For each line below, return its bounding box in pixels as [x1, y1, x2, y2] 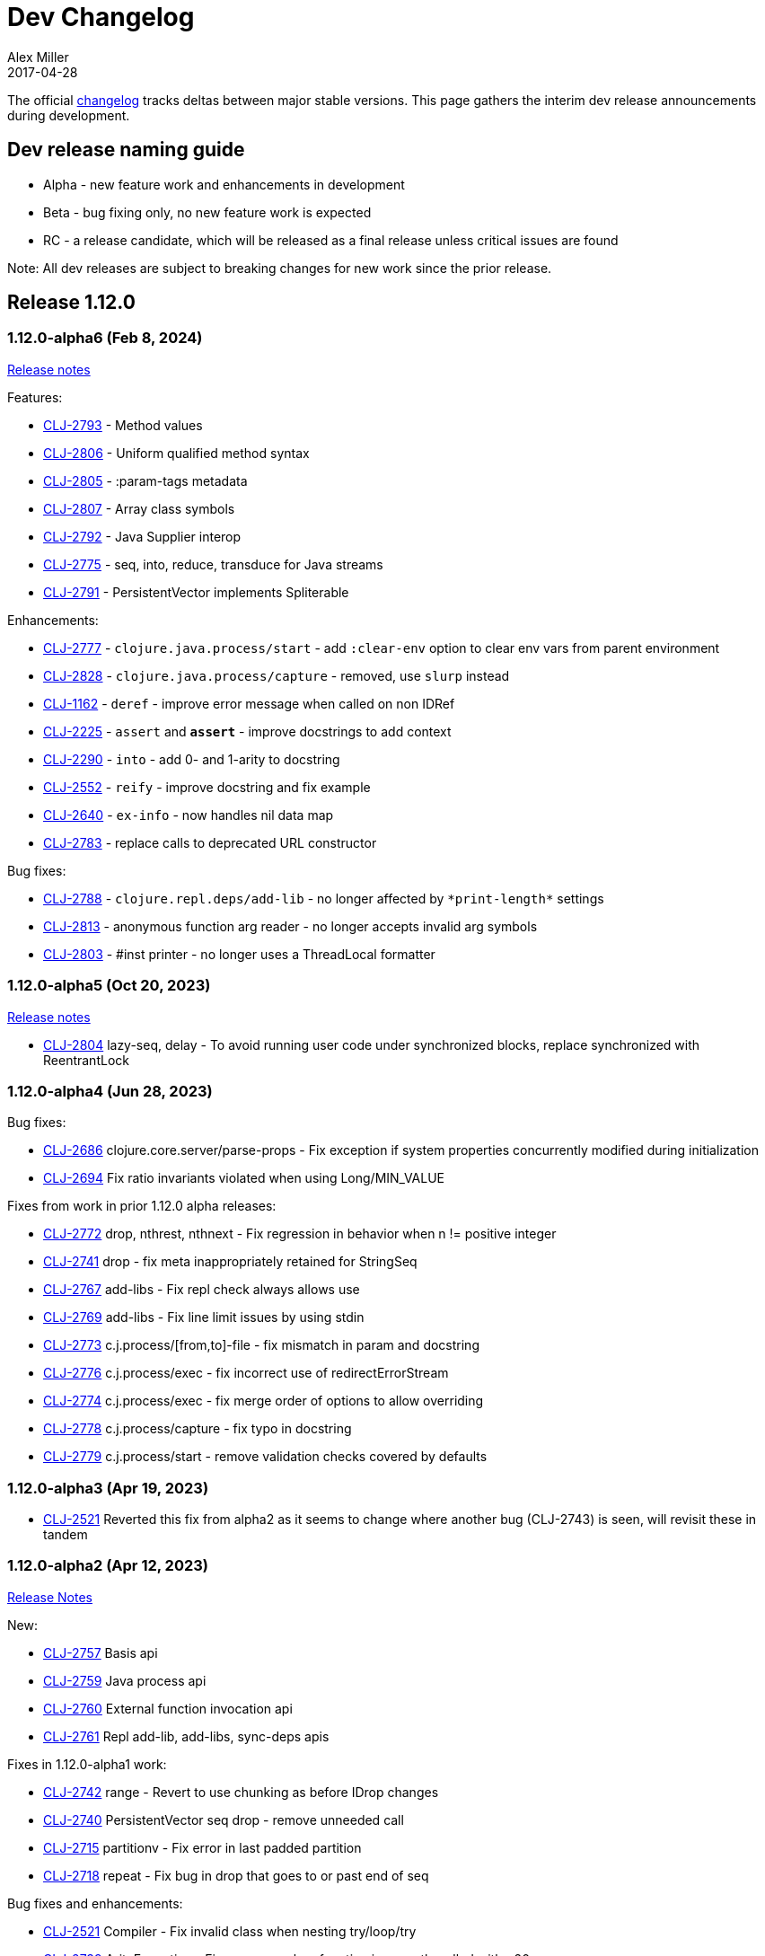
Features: [7, 389, 63, 405]
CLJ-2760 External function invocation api [43, 1700, 293, 1716]
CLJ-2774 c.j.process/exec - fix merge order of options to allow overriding [43, 1393, 484, 1409]
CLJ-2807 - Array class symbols [43, 500, 235, 516]
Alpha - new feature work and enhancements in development [43, 176, 405, 192]
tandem [43, 1527, 88, 1543]
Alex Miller [7, 48, 69, 65]
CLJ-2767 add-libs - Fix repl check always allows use [43, 1282, 360, 1298]
